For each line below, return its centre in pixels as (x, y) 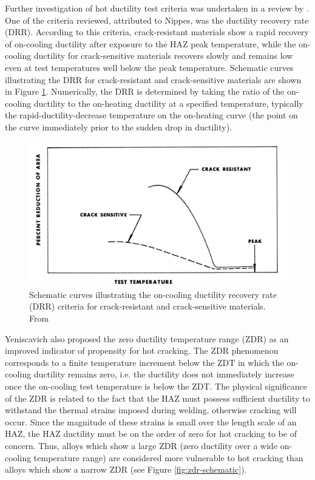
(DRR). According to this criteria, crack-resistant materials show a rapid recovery (157, 32)
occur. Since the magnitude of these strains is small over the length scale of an (151, 421)
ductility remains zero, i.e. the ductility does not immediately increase (164, 374)
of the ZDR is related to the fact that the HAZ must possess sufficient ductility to (157, 398)
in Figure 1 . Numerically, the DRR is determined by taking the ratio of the (145, 91)
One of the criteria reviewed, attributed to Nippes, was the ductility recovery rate (157, 20)
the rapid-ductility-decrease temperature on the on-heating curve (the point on (151, 115)
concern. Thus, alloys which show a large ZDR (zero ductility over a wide (141, 445)
